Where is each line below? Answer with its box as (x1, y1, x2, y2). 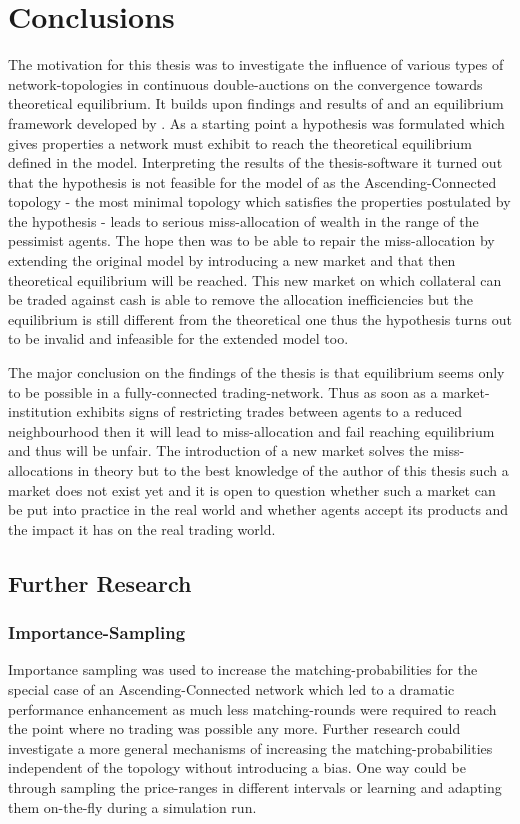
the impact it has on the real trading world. (8, 518, 276, 539)
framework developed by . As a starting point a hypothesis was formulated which (8, 112, 505, 133)
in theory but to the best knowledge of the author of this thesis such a (77, 460, 509, 480)
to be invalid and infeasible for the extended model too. (8, 328, 349, 349)
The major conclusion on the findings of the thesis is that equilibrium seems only (8, 362, 505, 383)
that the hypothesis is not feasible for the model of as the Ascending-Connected (8, 171, 497, 192)
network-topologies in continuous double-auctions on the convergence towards (8, 73, 483, 94)
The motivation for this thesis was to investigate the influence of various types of (8, 54, 504, 75)
